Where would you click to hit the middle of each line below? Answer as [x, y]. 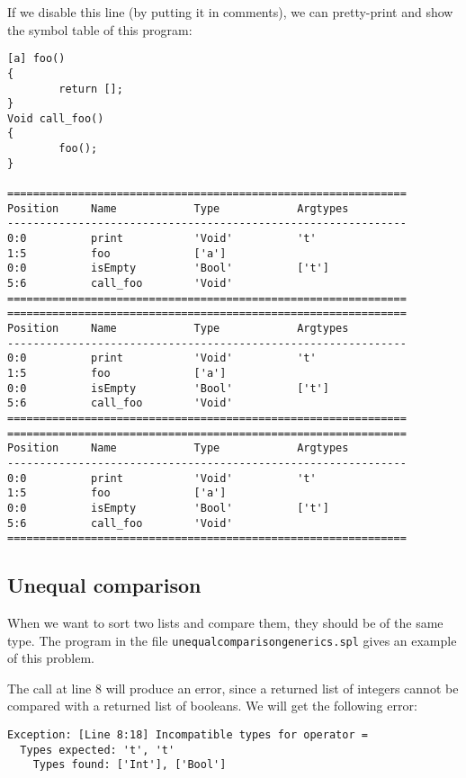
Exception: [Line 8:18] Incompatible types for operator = [188, 735]
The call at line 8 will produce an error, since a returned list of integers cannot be [233, 688]
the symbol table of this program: [100, 29]
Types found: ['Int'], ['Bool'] [130, 765]
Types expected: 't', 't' [98, 750]
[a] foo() [36, 59]
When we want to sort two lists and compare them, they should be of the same [225, 623]
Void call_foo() [56, 118]
